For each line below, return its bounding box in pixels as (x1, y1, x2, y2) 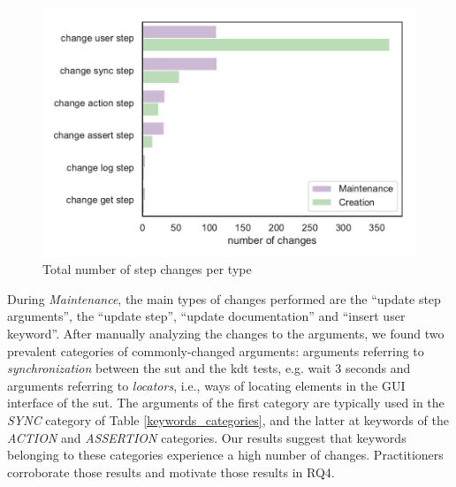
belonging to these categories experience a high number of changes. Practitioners (7, 445, 444, 464)
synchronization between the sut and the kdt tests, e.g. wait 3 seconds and (7, 359, 411, 377)
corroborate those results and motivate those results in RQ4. (7, 462, 335, 481)
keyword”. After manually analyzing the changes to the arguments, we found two (7, 324, 445, 343)
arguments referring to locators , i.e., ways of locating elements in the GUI (7, 376, 406, 394)
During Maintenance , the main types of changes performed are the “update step (7, 289, 441, 308)
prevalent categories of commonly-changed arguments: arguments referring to (7, 341, 424, 360)
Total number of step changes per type (42, 260, 252, 278)
